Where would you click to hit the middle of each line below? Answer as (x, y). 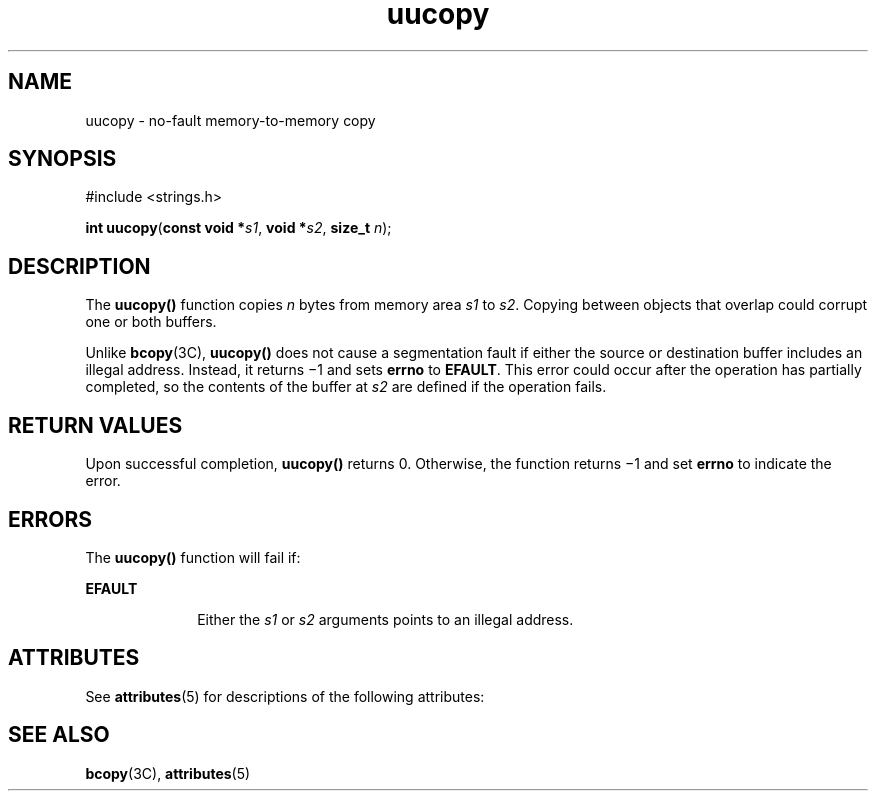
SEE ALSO (59, 735)
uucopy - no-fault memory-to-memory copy (230, 120)
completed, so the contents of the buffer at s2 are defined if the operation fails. (346, 387)
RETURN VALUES (95, 425)
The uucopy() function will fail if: (193, 557)
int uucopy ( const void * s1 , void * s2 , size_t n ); (238, 228)
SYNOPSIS (62, 159)
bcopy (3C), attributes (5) (168, 773)
